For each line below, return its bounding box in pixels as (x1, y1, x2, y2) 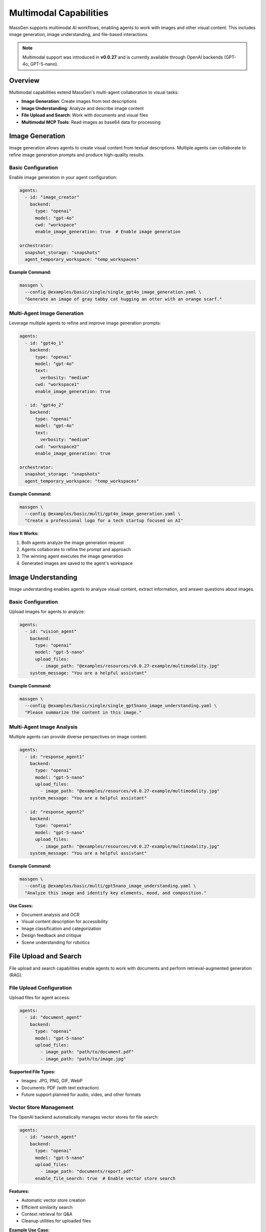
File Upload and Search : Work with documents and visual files (21, 112, 148, 118)
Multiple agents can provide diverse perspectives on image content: (9, 734, 147, 740)
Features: (9, 1188, 30, 1194)
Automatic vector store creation (21, 1198, 86, 1203)
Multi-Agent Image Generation (9, 310, 84, 317)
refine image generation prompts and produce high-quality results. (9, 152, 145, 158)
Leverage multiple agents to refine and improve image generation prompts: (9, 320, 161, 326)
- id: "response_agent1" (25, 754, 85, 759)
